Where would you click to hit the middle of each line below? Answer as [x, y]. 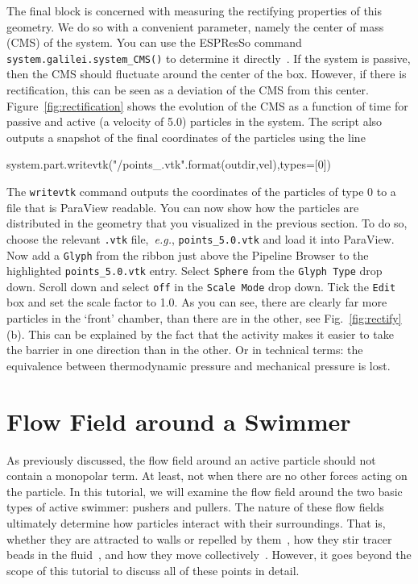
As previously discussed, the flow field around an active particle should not [191, 459]
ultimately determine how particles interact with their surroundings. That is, [196, 522]
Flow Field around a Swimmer [179, 421]
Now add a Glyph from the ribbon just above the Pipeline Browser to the [188, 254]
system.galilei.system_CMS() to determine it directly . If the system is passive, [209, 58]
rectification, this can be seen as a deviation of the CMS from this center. [188, 90]
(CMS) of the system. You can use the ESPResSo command [154, 42]
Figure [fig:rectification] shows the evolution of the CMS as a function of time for [207, 105]
